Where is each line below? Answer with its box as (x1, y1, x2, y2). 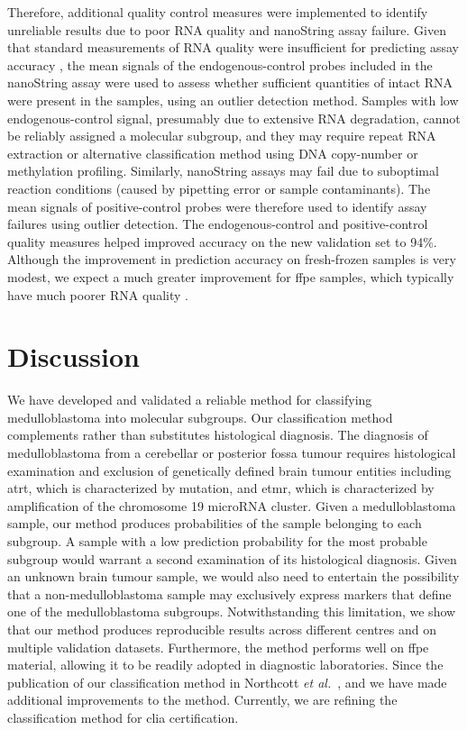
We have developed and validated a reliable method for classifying (7, 390, 372, 409)
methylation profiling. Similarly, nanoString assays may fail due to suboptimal (7, 161, 439, 180)
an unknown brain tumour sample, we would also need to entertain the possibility (7, 567, 460, 586)
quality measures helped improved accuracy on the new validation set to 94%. (7, 232, 437, 251)
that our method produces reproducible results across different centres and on (7, 619, 436, 638)
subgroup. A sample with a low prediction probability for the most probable (7, 531, 427, 550)
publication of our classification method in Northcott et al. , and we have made (7, 672, 447, 691)
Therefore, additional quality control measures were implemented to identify (7, 3, 428, 21)
